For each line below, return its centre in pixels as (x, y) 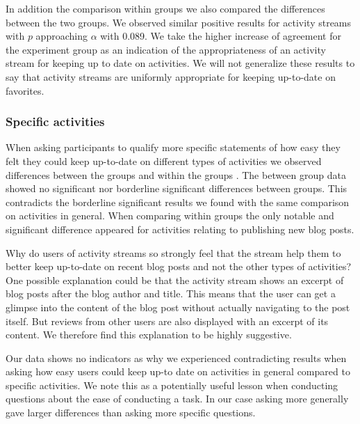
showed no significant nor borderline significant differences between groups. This (177, 188)
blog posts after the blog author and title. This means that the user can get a (171, 293)
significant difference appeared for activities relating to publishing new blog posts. (180, 229)
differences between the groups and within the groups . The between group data (176, 174)
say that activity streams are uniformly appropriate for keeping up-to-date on (171, 76)
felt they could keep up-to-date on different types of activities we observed (164, 160)
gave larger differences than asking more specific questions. (131, 413)
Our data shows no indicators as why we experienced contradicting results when (176, 358)
